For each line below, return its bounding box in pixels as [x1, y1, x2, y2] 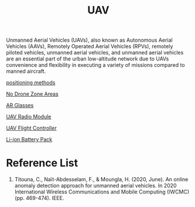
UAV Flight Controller [6, 124, 57, 132]
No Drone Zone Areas [6, 90, 59, 97]
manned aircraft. [6, 68, 46, 75]
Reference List [6, 157, 78, 170]
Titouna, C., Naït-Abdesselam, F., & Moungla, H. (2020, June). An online [14, 176, 189, 183]
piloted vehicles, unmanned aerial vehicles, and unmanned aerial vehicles [6, 49, 184, 56]
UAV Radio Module [6, 113, 52, 120]
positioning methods [6, 79, 56, 86]
